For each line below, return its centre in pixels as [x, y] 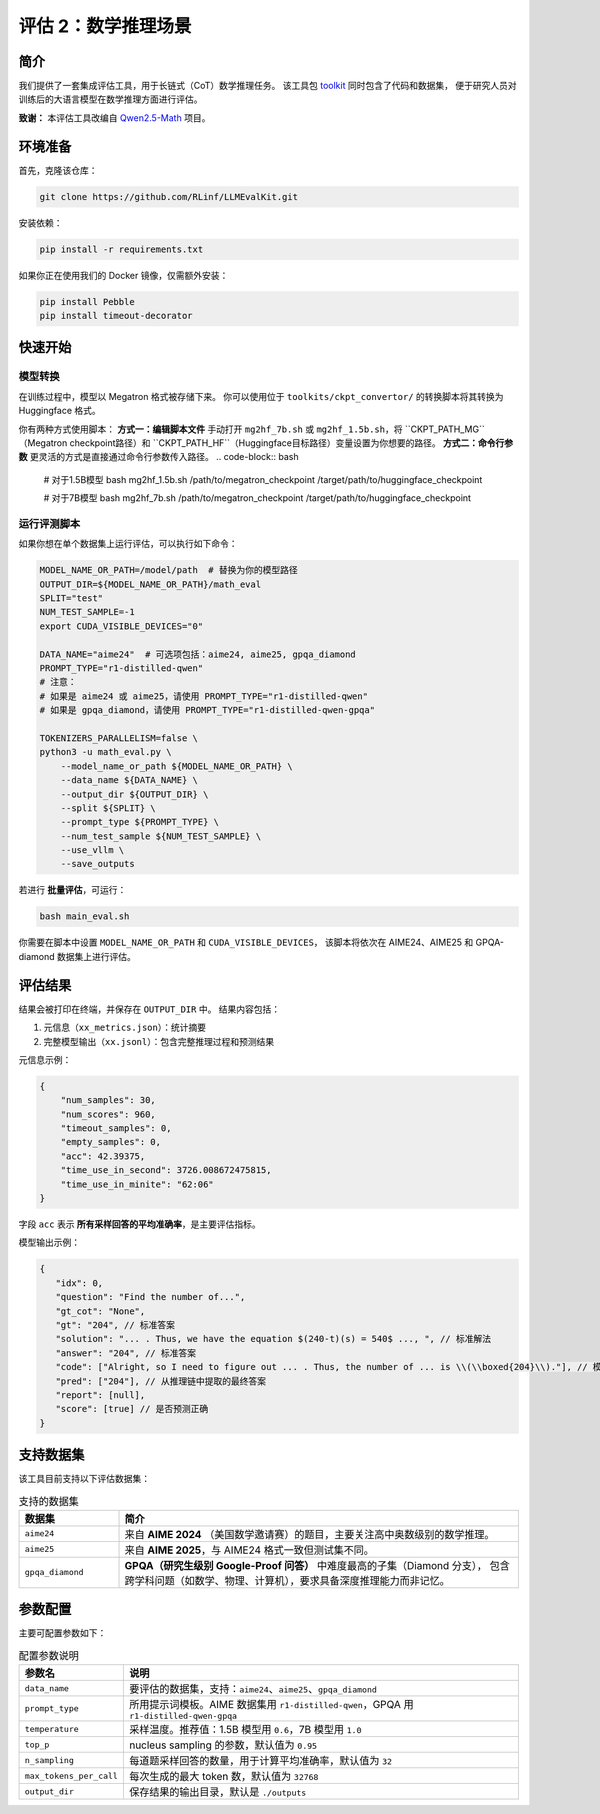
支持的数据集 [49, 1501]
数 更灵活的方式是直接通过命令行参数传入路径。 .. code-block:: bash [158, 457]
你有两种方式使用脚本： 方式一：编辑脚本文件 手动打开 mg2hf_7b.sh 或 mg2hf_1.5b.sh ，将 [210, 429]
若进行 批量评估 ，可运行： [72, 890]
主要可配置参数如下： [62, 1633]
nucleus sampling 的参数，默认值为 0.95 [223, 1745]
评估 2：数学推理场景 [105, 26]
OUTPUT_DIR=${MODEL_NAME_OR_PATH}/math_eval [150, 584]
